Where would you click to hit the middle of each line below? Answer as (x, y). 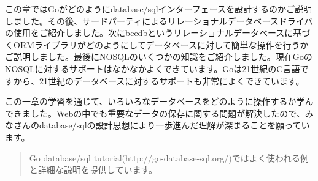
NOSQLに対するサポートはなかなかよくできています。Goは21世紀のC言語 (153, 68)
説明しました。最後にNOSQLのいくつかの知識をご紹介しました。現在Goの (163, 57)
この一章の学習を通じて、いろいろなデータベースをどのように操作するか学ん (159, 101)
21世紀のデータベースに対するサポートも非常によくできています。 (172, 80)
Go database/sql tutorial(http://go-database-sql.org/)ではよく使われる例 (169, 157)
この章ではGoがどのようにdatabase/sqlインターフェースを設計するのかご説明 (158, 9)
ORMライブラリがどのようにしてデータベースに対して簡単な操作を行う (157, 44)
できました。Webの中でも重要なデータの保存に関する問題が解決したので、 (155, 113)
